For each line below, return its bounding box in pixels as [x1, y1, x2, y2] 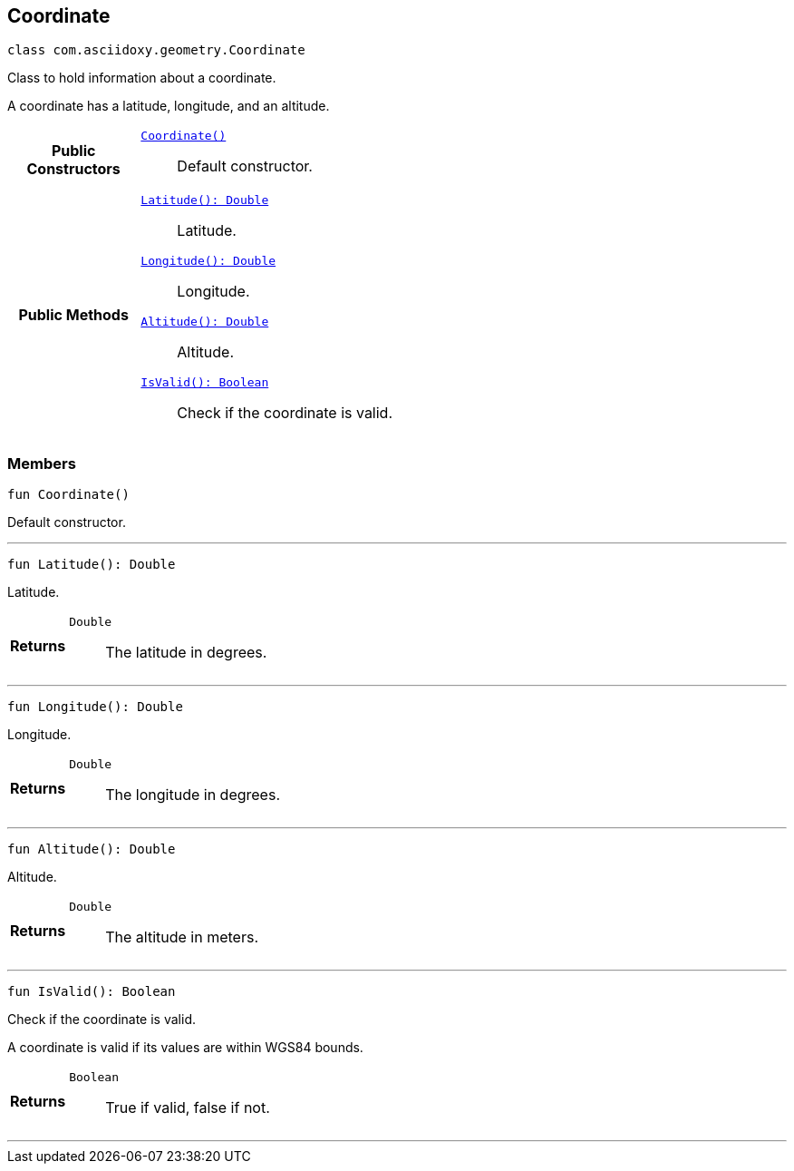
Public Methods [18, 306, 129, 325]
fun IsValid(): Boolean [7, 984, 176, 1000]
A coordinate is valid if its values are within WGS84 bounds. [7, 1039, 363, 1056]
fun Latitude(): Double [7, 557, 176, 572]
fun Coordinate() [7, 487, 130, 503]
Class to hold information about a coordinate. [7, 70, 276, 86]
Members [7, 454, 76, 473]
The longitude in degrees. [105, 786, 280, 805]
